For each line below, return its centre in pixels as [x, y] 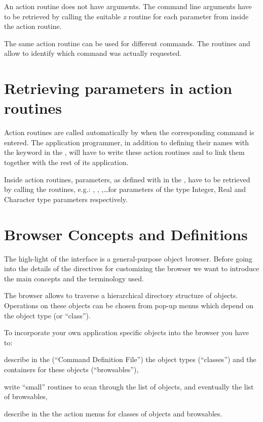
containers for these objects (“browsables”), [71, 369]
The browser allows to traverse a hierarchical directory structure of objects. [121, 295]
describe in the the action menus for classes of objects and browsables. [113, 413]
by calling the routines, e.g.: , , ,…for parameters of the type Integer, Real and [125, 189]
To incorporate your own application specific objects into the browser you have [127, 332]
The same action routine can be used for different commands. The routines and [127, 43]
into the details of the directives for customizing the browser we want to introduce [132, 268]
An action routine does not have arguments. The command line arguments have [128, 6]
